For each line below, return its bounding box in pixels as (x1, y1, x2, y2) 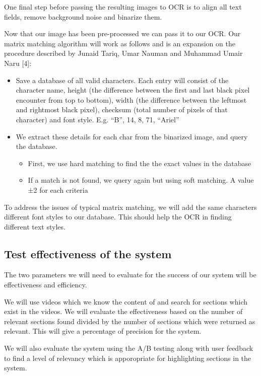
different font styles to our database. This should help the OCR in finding (4, 211, 232, 222)
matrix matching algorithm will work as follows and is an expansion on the (4, 38, 235, 48)
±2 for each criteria (28, 184, 88, 195)
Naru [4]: (4, 57, 32, 68)
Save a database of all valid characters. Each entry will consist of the (16, 74, 229, 85)
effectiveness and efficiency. (4, 279, 87, 290)
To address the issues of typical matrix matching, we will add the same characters (4, 201, 257, 212)
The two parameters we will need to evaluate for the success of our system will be (4, 269, 256, 280)
